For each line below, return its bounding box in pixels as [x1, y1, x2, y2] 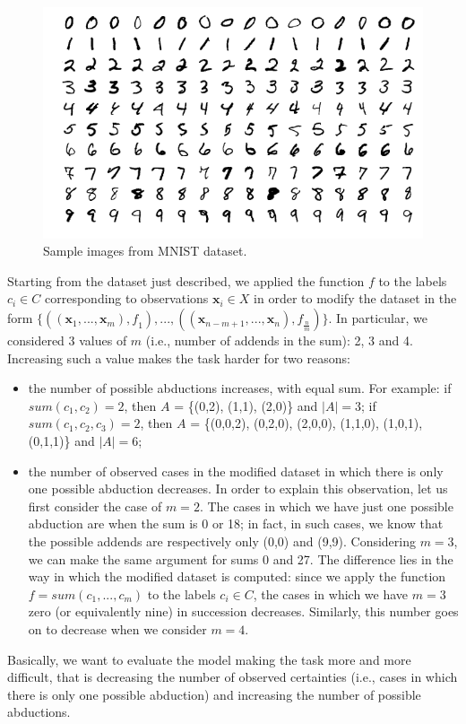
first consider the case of [28, 496, 162, 515]
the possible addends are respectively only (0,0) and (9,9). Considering [28, 531, 416, 550]
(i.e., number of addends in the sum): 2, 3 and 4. [145, 331, 413, 350]
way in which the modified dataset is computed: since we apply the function [28, 567, 446, 586]
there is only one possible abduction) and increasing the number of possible [7, 685, 421, 703]
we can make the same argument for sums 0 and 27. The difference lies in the [28, 549, 453, 568]
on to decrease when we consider [28, 619, 207, 638]
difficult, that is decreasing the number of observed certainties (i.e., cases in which [7, 667, 458, 686]
